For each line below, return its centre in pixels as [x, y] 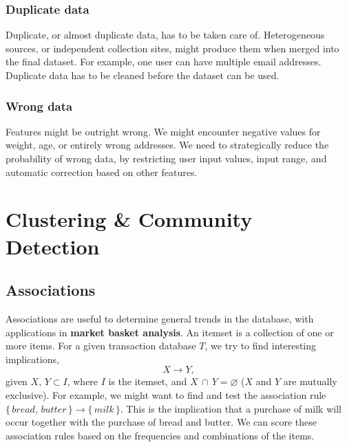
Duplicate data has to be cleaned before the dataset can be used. [143, 75]
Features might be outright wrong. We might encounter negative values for [163, 131]
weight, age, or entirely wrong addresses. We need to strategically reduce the [167, 145]
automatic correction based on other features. [102, 172]
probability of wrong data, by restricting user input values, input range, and [166, 158]
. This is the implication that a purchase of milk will [231, 408]
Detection [53, 246]
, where [83, 381]
